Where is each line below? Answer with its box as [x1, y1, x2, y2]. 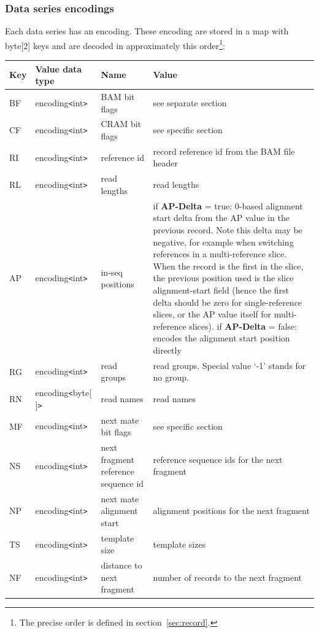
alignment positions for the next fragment [153, 504, 310, 517]
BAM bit [101, 90, 135, 103]
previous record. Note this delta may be [153, 223, 302, 236]
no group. [153, 371, 189, 384]
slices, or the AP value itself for [153, 308, 272, 320]
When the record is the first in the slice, [153, 259, 304, 272]
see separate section [153, 96, 227, 109]
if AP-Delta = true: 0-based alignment [153, 199, 303, 212]
